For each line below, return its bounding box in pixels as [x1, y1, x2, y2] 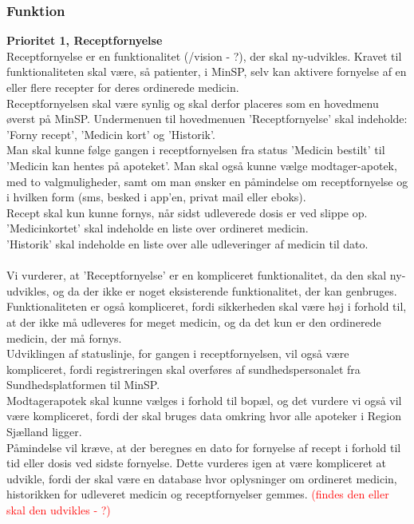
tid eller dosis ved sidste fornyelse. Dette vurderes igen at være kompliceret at [6, 455, 387, 471]
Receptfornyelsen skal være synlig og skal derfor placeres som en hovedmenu [6, 94, 379, 111]
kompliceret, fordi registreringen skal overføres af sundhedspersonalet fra [6, 360, 361, 377]
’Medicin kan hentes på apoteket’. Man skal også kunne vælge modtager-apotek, [6, 157, 397, 173]
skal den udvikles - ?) [6, 502, 111, 518]
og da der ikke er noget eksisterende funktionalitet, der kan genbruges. [53, 282, 397, 299]
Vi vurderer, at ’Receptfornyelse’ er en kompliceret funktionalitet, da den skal [6, 267, 387, 284]
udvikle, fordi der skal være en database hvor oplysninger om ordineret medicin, [6, 470, 397, 486]
